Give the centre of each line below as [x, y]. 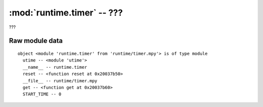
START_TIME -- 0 [42, 94]
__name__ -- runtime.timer [55, 67]
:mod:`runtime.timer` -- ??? [66, 13]
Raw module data [36, 41]
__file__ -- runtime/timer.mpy [60, 81]
